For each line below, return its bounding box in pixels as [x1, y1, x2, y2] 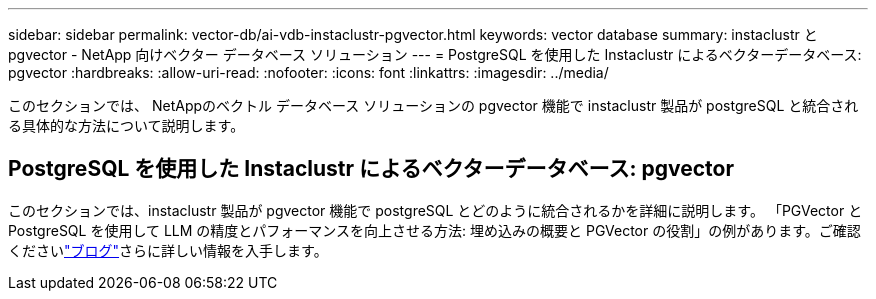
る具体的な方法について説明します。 [8, 117, 245, 134]
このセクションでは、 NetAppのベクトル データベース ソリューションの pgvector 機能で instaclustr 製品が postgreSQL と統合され [8, 97, 859, 114]
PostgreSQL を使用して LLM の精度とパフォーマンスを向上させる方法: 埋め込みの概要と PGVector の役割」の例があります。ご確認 [8, 221, 861, 239]
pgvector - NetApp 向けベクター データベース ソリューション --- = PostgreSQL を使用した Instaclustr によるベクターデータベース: [8, 46, 862, 63]
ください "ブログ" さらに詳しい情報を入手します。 [8, 241, 328, 259]
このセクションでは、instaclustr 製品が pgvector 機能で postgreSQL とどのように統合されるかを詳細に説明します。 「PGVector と [8, 201, 863, 219]
